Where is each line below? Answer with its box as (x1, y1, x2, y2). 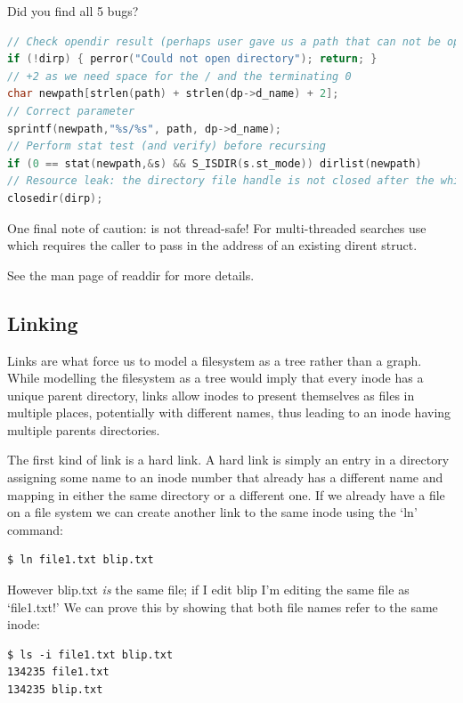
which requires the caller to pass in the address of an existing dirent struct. (7, 236, 418, 255)
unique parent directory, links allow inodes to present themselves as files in (7, 385, 415, 404)
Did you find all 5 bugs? (7, 2, 139, 20)
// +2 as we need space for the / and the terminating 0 (7, 69, 352, 83)
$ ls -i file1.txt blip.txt (7, 648, 174, 661)
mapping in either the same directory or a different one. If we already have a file (7, 485, 445, 504)
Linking (7, 309, 78, 336)
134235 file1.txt (7, 666, 110, 679)
